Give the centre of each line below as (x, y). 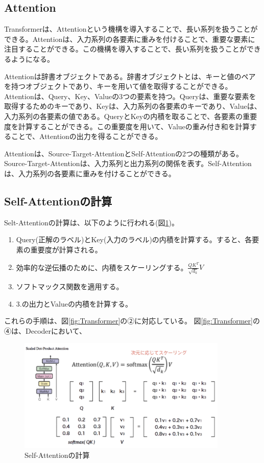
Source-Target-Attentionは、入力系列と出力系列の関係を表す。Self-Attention (128, 163)
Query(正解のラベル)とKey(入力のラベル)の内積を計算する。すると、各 (134, 239)
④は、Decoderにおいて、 (45, 330)
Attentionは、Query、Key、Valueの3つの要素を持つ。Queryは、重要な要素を (130, 96)
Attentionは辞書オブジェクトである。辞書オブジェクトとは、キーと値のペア (130, 76)
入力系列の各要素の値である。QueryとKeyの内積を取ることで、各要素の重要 (131, 116)
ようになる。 (32, 59)
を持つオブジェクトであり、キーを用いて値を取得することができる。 (118, 86)
